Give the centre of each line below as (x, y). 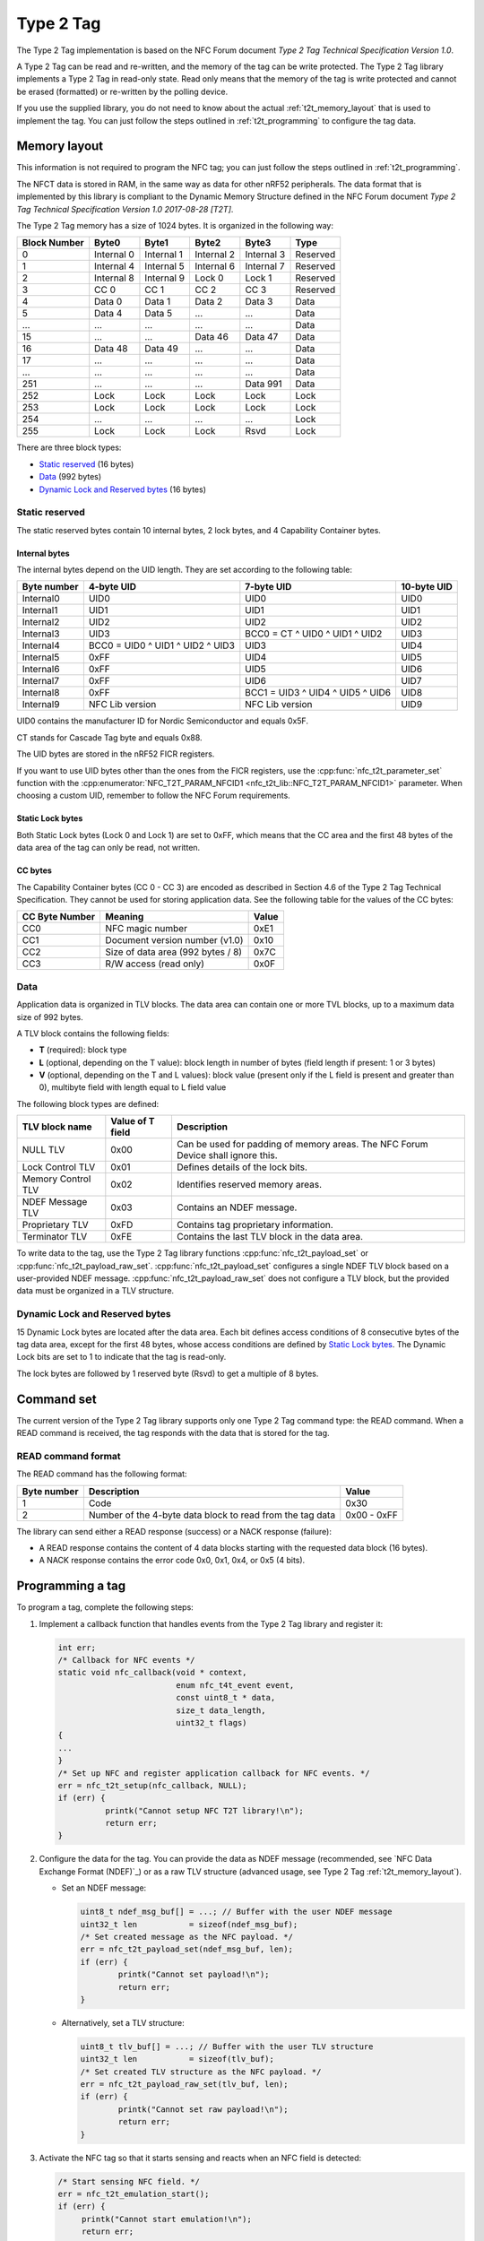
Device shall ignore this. (227, 1155)
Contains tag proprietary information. (255, 1225)
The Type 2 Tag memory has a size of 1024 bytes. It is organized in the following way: (175, 225)
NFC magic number (147, 929)
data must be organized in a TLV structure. (95, 1291)
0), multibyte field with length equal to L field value (133, 1087)
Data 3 (259, 302)
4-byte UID (112, 587)
